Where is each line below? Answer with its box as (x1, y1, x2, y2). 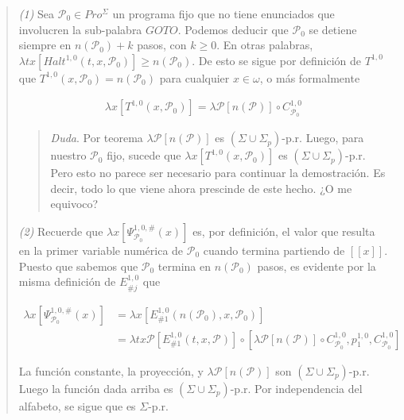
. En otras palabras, (216, 37, 313, 53)
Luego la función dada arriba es (18, 380, 173, 396)
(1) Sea (18, 6, 55, 21)
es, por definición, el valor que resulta (192, 223, 375, 240)
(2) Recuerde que (18, 223, 103, 240)
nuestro (50, 147, 87, 164)
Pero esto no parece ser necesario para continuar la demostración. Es (50, 164, 386, 181)
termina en (157, 257, 211, 274)
